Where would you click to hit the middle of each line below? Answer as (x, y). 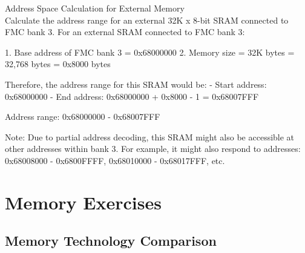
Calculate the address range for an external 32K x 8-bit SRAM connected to (147, 20)
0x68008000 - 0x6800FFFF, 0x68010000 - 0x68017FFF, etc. (115, 160)
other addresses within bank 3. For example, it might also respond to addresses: (153, 149)
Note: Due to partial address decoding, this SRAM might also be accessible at (150, 136)
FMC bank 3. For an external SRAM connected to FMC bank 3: (125, 32)
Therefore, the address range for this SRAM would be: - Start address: (136, 84)
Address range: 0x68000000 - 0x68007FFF (83, 117)
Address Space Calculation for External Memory (95, 8)
